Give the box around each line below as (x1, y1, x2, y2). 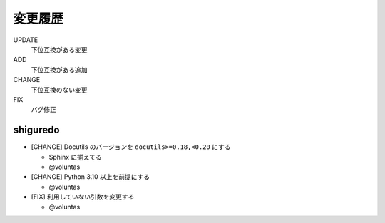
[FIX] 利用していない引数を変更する (31, 192, 135, 201)
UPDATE (13, 36, 38, 44)
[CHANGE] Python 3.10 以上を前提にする (31, 172, 150, 181)
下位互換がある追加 (31, 65, 88, 74)
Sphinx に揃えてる (48, 152, 103, 161)
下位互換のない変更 (31, 85, 88, 94)
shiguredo (13, 124, 60, 136)
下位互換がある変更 (31, 45, 88, 53)
